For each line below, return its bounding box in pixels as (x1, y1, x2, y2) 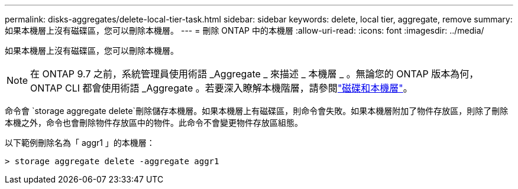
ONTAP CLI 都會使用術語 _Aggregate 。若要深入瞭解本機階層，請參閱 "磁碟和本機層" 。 (30, 82, 413, 94)
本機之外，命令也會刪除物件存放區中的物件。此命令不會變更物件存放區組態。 (5, 118, 303, 128)
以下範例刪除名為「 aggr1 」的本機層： (5, 138, 155, 148)
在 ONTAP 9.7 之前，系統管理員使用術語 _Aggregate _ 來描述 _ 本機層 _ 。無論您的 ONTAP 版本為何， (30, 68, 479, 80)
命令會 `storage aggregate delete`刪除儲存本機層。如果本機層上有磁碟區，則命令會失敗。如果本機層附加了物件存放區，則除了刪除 (5, 106, 509, 116)
